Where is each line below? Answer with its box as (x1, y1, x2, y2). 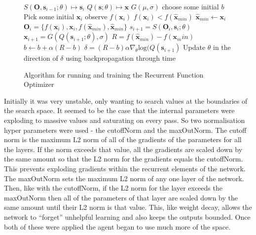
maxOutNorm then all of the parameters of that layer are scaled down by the (4, 192, 238, 202)
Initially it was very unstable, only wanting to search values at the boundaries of (4, 95, 248, 106)
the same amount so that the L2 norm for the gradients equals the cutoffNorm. (4, 154, 243, 164)
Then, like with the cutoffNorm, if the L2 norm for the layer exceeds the (4, 183, 222, 193)
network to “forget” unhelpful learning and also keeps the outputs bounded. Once (4, 211, 251, 222)
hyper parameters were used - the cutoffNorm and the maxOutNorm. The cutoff (4, 124, 247, 135)
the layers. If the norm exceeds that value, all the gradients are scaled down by (4, 144, 243, 154)
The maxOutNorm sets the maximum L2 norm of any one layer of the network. (4, 173, 244, 183)
